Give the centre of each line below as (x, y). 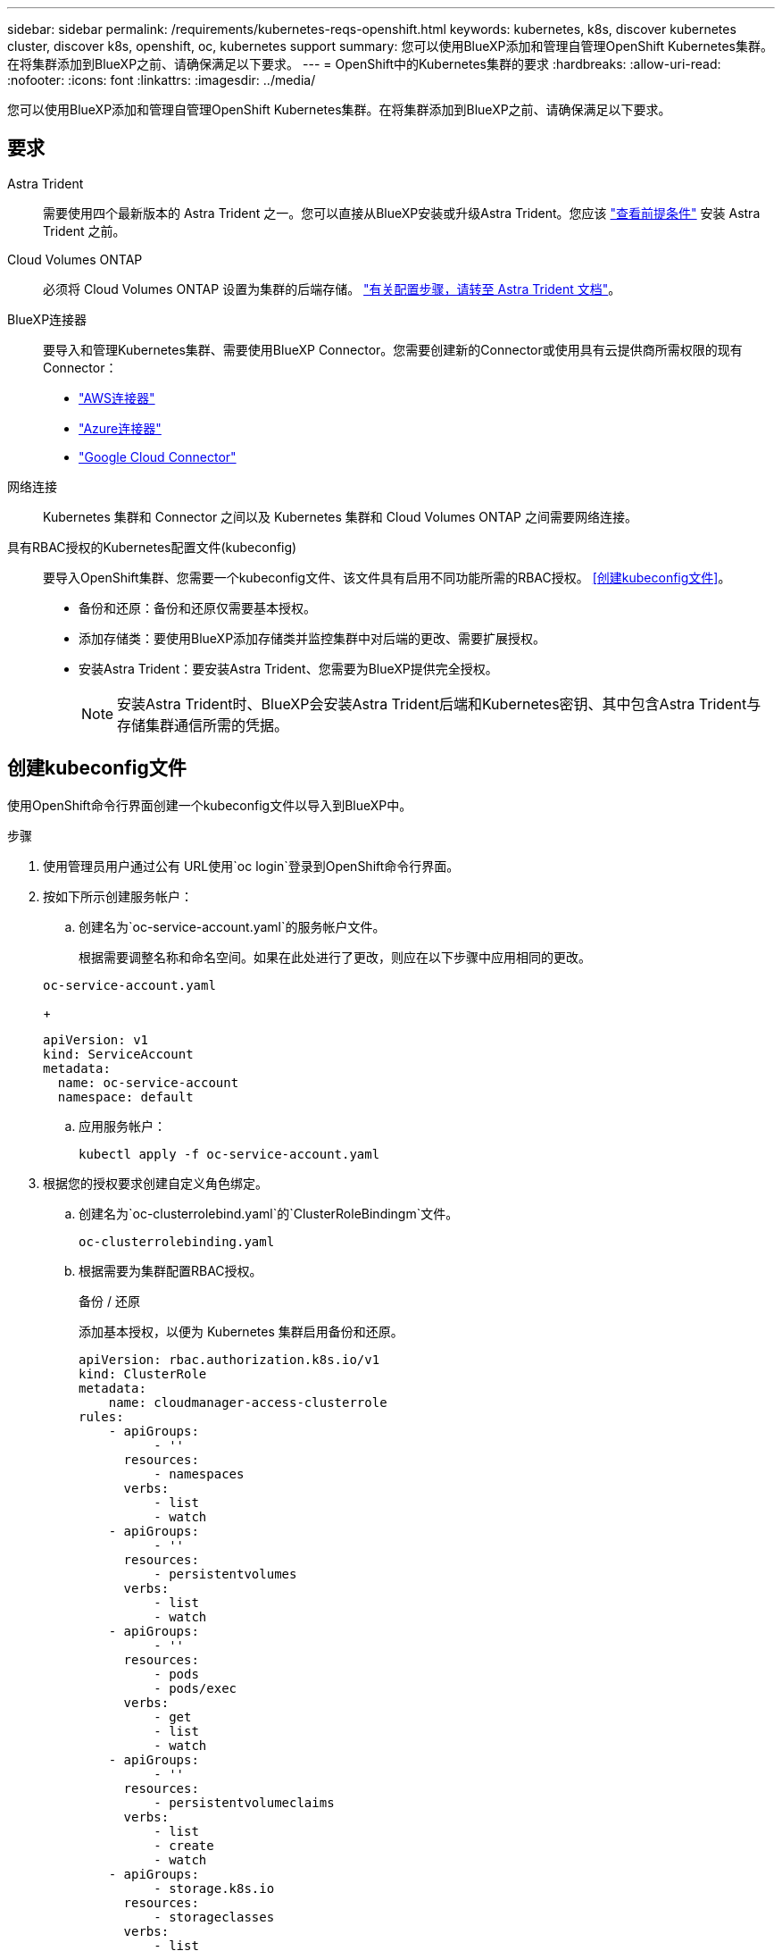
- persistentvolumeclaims (244, 1802)
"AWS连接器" (117, 398)
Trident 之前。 (84, 230)
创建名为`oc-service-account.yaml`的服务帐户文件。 (232, 926)
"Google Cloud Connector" (158, 456)
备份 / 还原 (109, 1301)
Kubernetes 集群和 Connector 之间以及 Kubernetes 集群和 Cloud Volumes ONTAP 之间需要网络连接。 (340, 516)
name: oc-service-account (148, 1082)
